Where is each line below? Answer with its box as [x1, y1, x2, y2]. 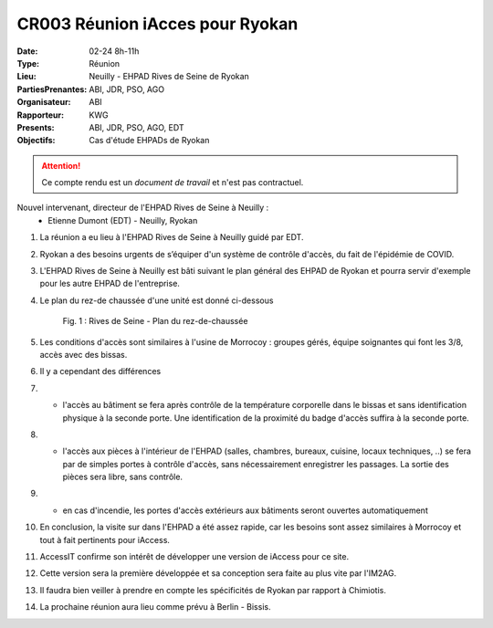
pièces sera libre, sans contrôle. [62, 471, 183, 483]
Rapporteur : [16, 110, 64, 120]
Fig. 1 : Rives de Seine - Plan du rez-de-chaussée [62, 316, 248, 327]
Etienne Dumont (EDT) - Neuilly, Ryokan [47, 215, 198, 225]
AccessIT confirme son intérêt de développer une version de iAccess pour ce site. [39, 551, 350, 562]
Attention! [41, 160, 81, 171]
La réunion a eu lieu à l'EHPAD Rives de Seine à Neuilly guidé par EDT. [39, 232, 304, 243]
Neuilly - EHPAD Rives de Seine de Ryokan [89, 71, 250, 82]
